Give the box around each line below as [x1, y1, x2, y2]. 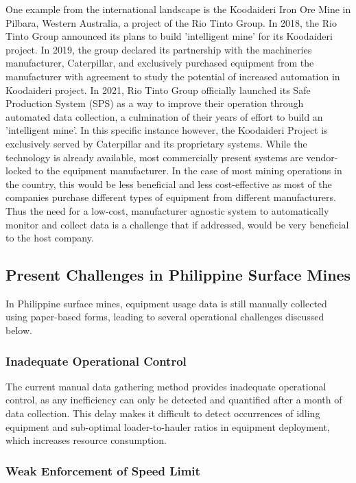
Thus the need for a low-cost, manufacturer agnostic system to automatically [5, 203, 329, 217]
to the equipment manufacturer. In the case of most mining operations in [34, 163, 342, 178]
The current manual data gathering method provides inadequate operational [5, 379, 327, 393]
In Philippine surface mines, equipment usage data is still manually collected [5, 296, 327, 310]
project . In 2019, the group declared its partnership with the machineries [5, 42, 312, 56]
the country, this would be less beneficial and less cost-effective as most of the [5, 176, 332, 191]
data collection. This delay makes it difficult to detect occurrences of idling [5, 406, 320, 421]
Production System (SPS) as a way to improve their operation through [5, 96, 304, 110]
